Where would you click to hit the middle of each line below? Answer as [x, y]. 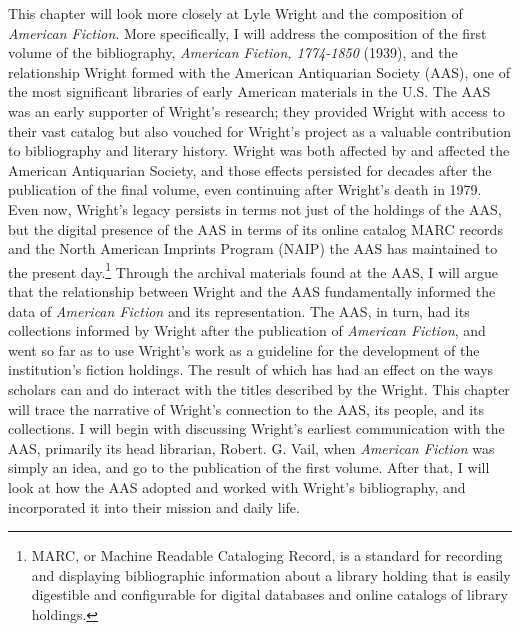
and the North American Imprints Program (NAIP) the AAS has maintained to [253, 248]
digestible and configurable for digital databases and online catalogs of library [269, 594]
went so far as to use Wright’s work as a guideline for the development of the [244, 349]
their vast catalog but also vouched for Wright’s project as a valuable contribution [259, 130]
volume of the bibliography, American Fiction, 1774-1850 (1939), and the [233, 52]
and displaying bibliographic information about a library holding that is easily [271, 574]
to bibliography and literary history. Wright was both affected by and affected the [259, 150]
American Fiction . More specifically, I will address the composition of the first [247, 32]
